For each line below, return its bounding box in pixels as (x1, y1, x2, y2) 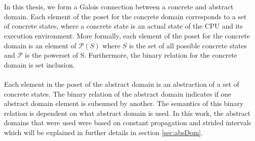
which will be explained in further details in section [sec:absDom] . (4, 127, 203, 137)
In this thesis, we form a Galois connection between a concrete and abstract (4, 1, 234, 12)
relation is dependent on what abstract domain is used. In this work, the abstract (4, 107, 251, 118)
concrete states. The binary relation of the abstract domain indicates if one (4, 88, 231, 99)
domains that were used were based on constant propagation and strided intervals (4, 117, 252, 128)
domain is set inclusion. (4, 59, 75, 70)
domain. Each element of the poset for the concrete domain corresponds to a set (4, 11, 247, 21)
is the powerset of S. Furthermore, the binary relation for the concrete (25, 50, 237, 60)
